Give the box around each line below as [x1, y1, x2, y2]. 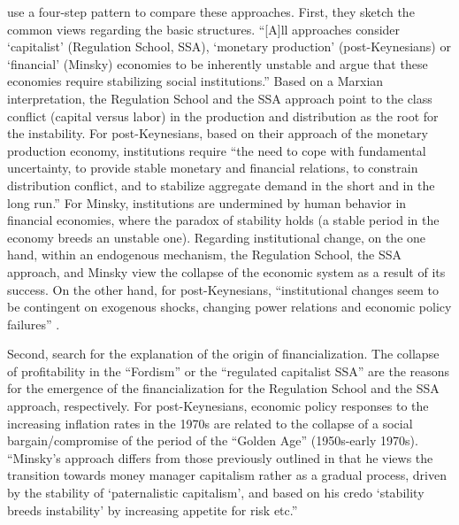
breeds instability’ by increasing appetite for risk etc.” [7, 500, 298, 519]
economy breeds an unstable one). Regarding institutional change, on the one [7, 228, 426, 246]
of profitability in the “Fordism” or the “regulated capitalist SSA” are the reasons [7, 361, 450, 380]
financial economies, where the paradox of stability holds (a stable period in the [7, 211, 440, 229]
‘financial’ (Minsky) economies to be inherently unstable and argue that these [7, 54, 428, 73]
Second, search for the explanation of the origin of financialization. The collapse [7, 344, 440, 363]
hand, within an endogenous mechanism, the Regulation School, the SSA [7, 245, 402, 264]
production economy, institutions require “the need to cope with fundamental [7, 141, 426, 159]
